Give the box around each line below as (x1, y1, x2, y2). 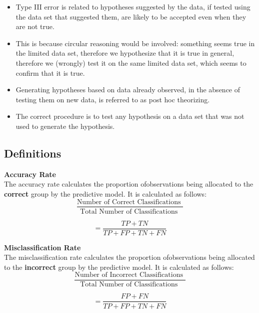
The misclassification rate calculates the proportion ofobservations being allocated (4, 252, 255, 262)
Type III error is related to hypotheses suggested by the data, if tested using (15, 2, 250, 12)
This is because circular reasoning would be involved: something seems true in (15, 38, 255, 48)
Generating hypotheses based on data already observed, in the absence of (15, 84, 240, 95)
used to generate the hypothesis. (15, 120, 115, 131)
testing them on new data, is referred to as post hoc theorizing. (15, 94, 210, 104)
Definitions (4, 145, 61, 161)
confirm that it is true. (15, 67, 85, 78)
